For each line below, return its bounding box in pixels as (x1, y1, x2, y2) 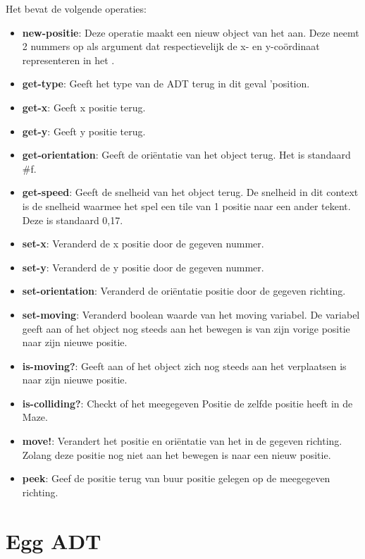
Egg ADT (6, 526, 101, 555)
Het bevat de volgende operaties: (6, 1, 147, 16)
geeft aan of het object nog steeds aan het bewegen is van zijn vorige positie (22, 321, 350, 336)
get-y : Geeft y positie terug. (22, 123, 146, 138)
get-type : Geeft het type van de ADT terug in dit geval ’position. (22, 76, 310, 91)
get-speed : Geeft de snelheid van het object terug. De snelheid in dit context (22, 185, 359, 199)
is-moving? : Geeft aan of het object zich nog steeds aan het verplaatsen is (22, 358, 347, 373)
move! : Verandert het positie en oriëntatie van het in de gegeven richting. (22, 434, 342, 448)
